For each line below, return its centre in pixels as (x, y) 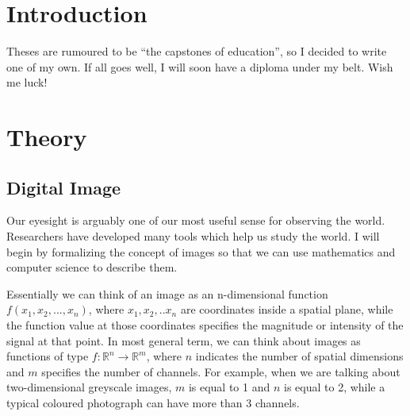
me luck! (27, 82)
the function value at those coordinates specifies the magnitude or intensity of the (205, 325)
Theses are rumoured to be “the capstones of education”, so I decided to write (197, 51)
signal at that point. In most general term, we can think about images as (184, 340)
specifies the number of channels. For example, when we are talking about (221, 371)
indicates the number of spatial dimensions (299, 356)
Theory (47, 137)
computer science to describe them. (92, 267)
